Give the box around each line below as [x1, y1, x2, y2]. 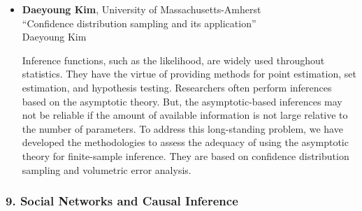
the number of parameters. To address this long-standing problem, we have [22, 121, 343, 136]
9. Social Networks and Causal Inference [6, 192, 238, 210]
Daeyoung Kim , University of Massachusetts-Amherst [22, 2, 261, 16]
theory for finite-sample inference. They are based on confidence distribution [22, 148, 349, 163]
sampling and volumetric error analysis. [22, 162, 191, 177]
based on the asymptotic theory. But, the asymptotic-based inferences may [22, 94, 342, 108]
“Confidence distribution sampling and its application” [22, 15, 256, 30]
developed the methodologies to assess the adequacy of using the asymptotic [22, 135, 349, 150]
